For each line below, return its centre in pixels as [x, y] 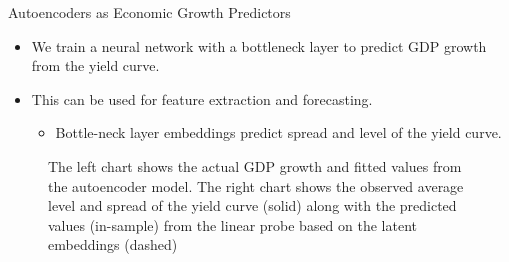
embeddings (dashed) [113, 244]
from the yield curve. [95, 65]
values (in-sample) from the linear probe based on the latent [233, 224]
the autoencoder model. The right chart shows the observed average [256, 185]
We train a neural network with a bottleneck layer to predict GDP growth [259, 45]
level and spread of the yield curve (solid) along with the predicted [252, 205]
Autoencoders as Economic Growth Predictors [149, 12]
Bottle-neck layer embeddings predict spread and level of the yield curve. [278, 132]
